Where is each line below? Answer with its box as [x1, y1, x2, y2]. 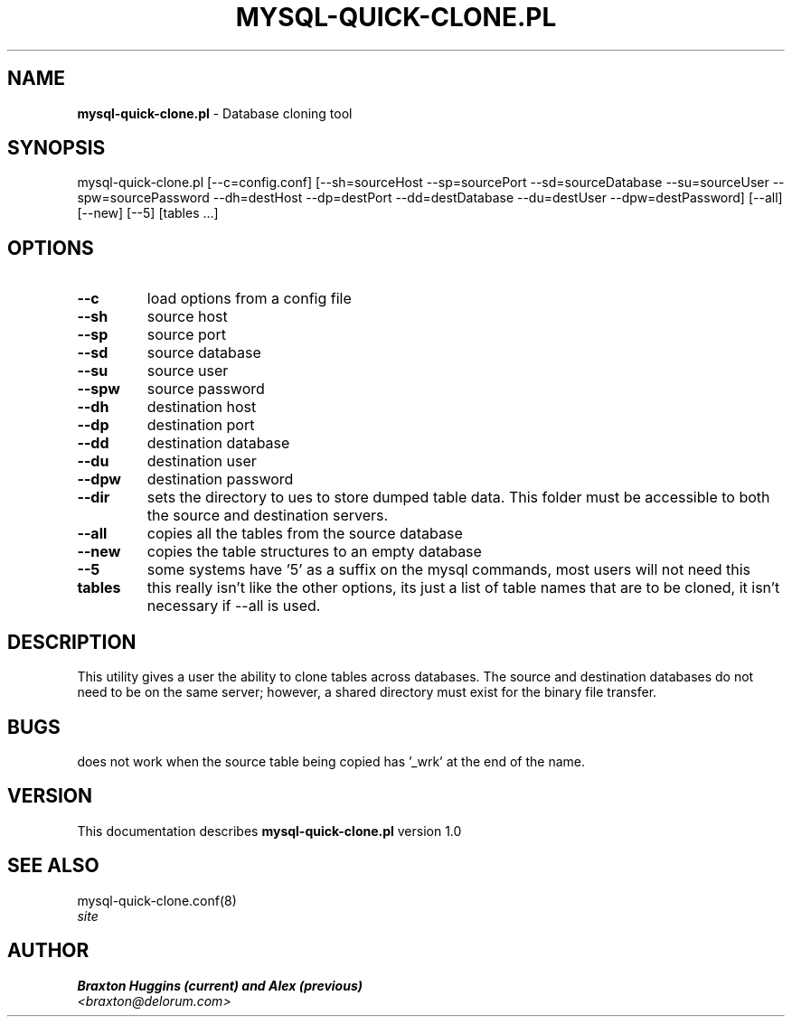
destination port [146, 416, 255, 435]
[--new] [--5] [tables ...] [77, 205, 219, 221]
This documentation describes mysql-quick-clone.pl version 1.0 [77, 822, 462, 839]
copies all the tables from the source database [146, 524, 463, 543]
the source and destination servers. [146, 506, 389, 525]
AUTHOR [7, 939, 90, 963]
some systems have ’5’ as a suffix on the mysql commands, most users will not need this [146, 560, 751, 579]
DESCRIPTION [7, 630, 137, 653]
